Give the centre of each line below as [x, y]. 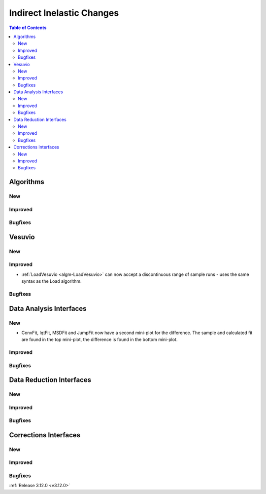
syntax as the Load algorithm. [51, 281]
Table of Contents [28, 28]
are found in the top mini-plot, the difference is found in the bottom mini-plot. [100, 340]
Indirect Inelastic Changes [64, 13]
